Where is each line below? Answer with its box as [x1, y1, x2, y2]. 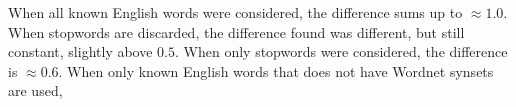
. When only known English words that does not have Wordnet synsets [58, 60, 494, 81]
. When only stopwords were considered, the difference [175, 41, 508, 62]
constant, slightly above [8, 41, 153, 62]
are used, [8, 80, 63, 101]
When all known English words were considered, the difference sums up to [8, 2, 463, 22]
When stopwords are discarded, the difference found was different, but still [8, 21, 465, 42]
